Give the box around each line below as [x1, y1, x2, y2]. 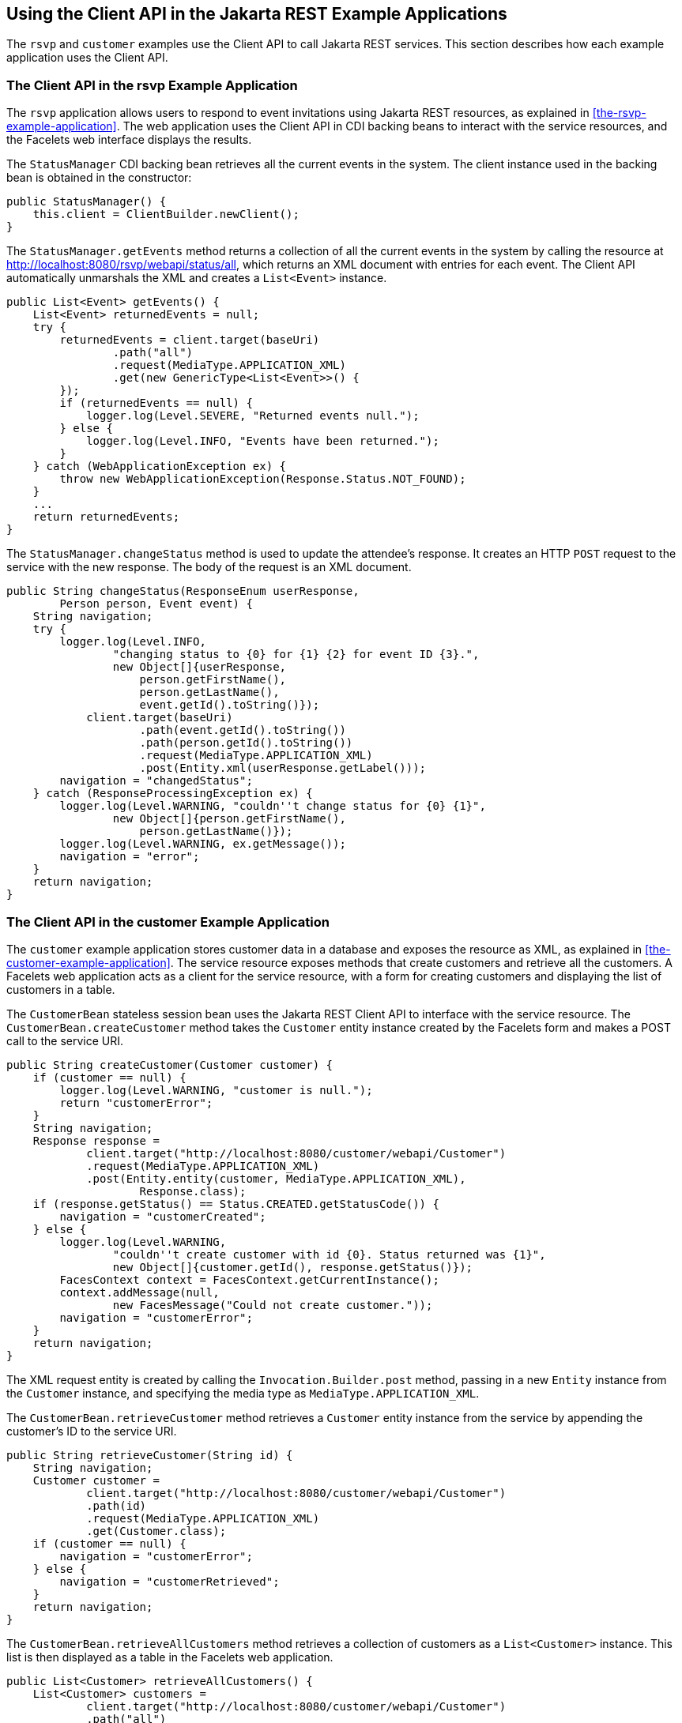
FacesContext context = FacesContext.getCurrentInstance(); [59, 1273, 439, 1286]
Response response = [32, 1134, 160, 1147]
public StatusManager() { [6, 195, 167, 209]
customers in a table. [6, 982, 115, 996]
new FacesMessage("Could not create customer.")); [112, 1298, 433, 1311]
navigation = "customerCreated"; [59, 1209, 266, 1223]
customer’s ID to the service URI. [6, 1424, 177, 1438]
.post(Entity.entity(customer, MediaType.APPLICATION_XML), [86, 1172, 466, 1185]
